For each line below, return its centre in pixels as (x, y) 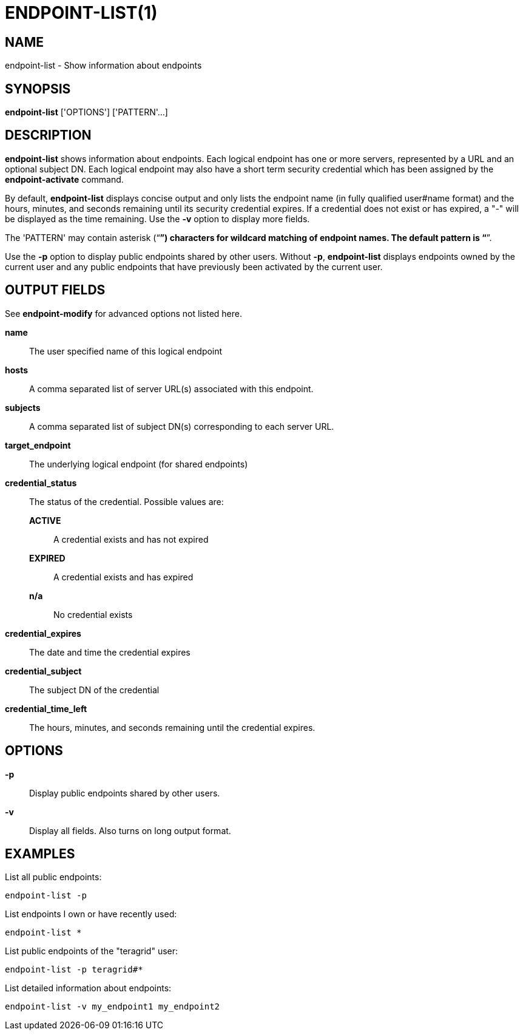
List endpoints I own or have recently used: (91, 914)
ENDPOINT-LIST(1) (81, 13)
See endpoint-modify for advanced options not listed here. (123, 313)
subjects (23, 407)
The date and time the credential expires (110, 652)
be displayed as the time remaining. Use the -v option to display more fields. (157, 219)
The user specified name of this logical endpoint (126, 351)
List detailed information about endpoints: (88, 988)
